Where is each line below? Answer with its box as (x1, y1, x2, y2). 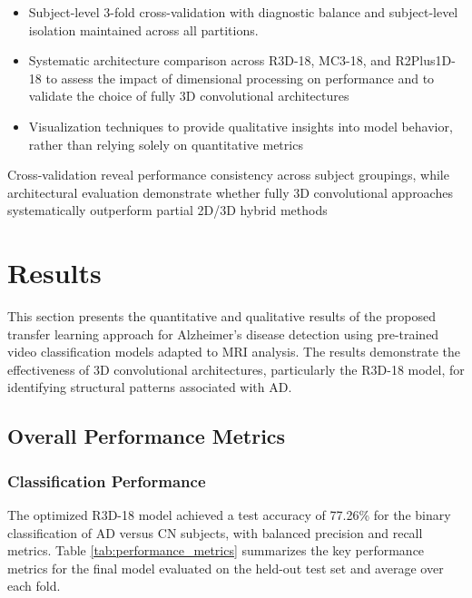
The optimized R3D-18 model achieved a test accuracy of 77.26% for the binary (7, 505, 451, 524)
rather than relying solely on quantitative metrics (28, 134, 303, 153)
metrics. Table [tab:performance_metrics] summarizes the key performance (7, 541, 425, 560)
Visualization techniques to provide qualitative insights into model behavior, (28, 116, 453, 135)
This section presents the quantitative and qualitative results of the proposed (7, 307, 436, 326)
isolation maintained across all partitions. (28, 20, 259, 39)
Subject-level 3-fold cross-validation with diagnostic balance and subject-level (28, 3, 458, 21)
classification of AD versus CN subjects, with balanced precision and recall (7, 523, 423, 542)
